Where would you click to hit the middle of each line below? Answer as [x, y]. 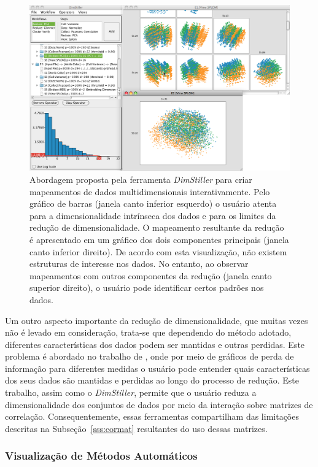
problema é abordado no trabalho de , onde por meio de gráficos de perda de [149, 356]
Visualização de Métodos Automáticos [101, 456]
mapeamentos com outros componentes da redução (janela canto [151, 275]
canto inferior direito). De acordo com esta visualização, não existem [158, 251]
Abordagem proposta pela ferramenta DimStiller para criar [141, 179]
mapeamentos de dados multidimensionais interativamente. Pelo [150, 191]
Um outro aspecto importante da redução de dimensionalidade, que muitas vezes [157, 320]
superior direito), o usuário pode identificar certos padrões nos [147, 288]
